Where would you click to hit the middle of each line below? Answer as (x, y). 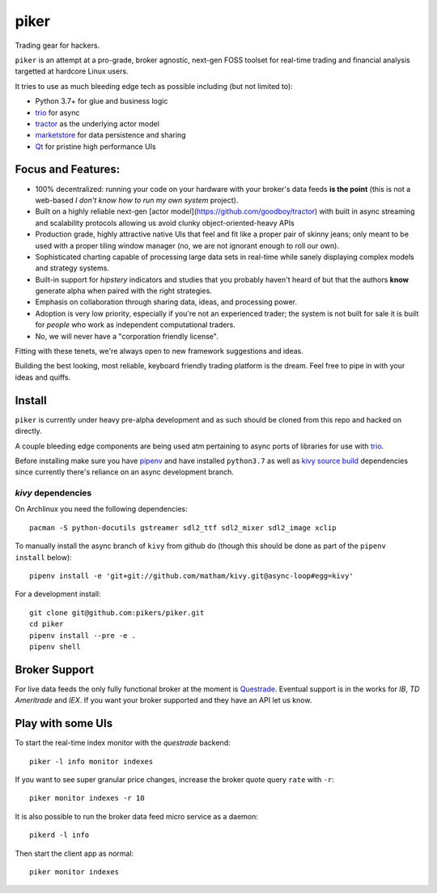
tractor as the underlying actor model (97, 123)
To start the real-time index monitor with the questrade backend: (123, 743)
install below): (43, 557)
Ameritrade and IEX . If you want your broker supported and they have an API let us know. (163, 700)
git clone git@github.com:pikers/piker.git (117, 612)
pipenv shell (55, 646)
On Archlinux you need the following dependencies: (101, 509)
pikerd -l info (59, 835)
